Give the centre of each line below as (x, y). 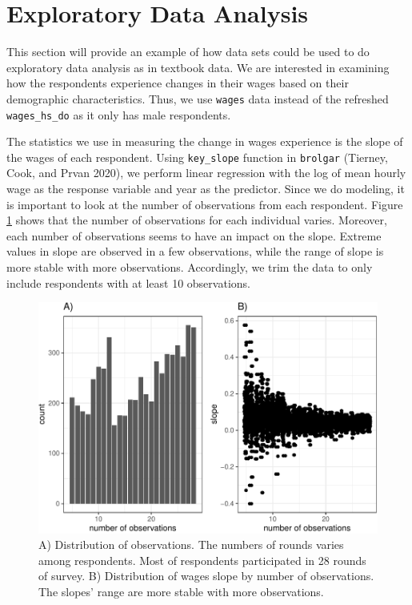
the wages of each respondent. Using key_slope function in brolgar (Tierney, (197, 157)
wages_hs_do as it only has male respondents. (119, 114)
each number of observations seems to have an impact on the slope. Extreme (194, 235)
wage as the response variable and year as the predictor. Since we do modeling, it (206, 189)
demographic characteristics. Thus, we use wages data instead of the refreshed (198, 98)
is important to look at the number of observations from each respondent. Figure (205, 204)
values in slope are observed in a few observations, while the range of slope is (195, 251)
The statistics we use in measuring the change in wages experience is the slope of (205, 141)
